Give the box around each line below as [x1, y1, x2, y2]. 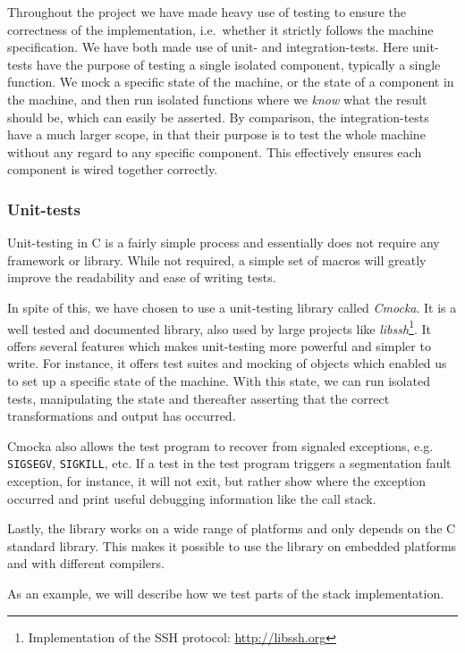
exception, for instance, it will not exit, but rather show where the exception [7, 472, 427, 490]
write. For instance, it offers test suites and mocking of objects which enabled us [7, 354, 447, 373]
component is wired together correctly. [7, 160, 218, 179]
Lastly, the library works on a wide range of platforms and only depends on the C [7, 519, 456, 538]
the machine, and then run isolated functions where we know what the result [7, 89, 427, 108]
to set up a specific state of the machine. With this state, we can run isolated [7, 371, 430, 389]
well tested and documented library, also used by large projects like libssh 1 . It [7, 316, 432, 338]
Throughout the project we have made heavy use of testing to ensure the [7, 3, 406, 21]
